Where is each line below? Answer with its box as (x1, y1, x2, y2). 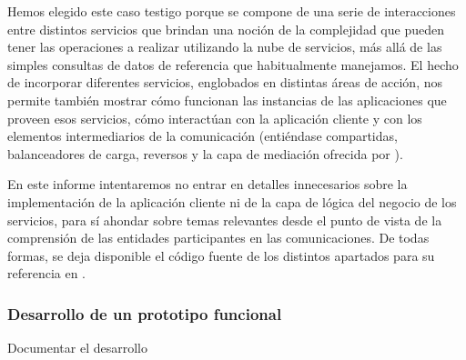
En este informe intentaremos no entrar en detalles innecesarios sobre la (7, 175, 408, 194)
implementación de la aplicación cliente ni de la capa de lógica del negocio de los (7, 192, 457, 211)
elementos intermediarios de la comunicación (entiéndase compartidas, (7, 126, 398, 145)
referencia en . (7, 264, 86, 283)
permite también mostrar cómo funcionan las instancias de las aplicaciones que (7, 90, 447, 109)
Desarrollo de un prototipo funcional (7, 302, 282, 325)
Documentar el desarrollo (7, 338, 147, 357)
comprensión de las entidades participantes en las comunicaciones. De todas (7, 228, 430, 247)
